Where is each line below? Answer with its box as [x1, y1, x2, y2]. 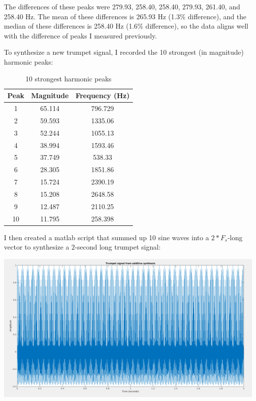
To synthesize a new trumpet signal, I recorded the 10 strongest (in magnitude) [4, 47, 244, 57]
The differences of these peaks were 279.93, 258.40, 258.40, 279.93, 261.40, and [4, 1, 240, 11]
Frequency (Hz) [75, 90, 130, 101]
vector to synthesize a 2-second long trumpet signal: [4, 242, 161, 252]
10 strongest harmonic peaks [25, 73, 112, 83]
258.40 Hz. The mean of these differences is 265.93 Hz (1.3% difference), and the [4, 11, 247, 21]
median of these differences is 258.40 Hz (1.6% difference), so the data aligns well [4, 21, 249, 31]
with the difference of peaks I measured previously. [4, 30, 157, 40]
